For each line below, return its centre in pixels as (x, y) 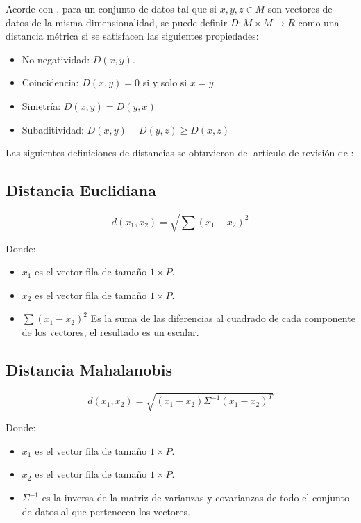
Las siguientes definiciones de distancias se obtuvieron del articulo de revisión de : (180, 153)
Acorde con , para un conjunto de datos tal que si (111, 8)
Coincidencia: (50, 82)
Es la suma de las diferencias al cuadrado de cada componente (223, 318)
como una (319, 22)
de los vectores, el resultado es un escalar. (110, 331)
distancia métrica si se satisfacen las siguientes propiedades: (132, 36)
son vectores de (300, 8)
